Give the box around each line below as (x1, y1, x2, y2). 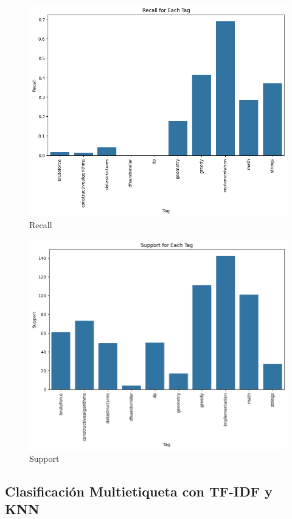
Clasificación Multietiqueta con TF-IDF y (5, 481, 273, 500)
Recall (29, 218, 52, 231)
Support (29, 451, 60, 464)
